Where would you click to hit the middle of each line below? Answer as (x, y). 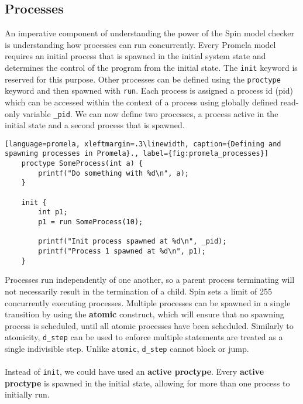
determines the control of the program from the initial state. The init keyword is (151, 67)
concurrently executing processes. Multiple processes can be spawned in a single (148, 302)
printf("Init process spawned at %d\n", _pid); (132, 242)
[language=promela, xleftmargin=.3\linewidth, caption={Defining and (143, 144)
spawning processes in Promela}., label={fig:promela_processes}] (137, 154)
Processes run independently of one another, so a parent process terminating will (150, 280)
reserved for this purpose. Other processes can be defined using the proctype (143, 79)
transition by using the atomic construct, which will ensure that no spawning (144, 314)
